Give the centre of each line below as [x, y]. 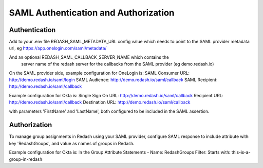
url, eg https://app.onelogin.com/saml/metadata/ [58, 48]
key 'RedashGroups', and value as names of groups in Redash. [72, 143]
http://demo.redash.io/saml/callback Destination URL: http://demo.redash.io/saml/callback [100, 102]
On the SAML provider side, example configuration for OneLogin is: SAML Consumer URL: [99, 73]
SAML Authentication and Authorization [92, 13]
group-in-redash [26, 159]
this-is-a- [241, 152]
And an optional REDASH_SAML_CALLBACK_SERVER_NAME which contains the [89, 57]
